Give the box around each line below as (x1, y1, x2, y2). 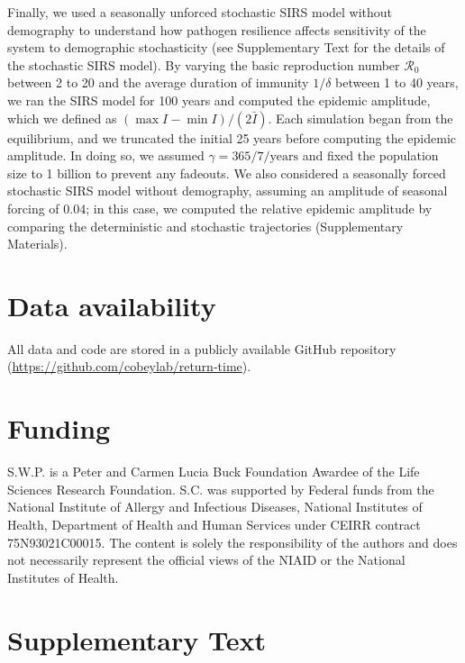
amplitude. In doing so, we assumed (7, 146, 205, 165)
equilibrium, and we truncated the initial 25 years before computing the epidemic (7, 128, 457, 147)
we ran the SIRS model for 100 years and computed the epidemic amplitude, (7, 90, 431, 109)
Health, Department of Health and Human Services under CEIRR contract (7, 514, 421, 533)
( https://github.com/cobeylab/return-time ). (7, 357, 251, 376)
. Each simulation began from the (268, 108, 453, 127)
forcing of (7, 198, 59, 217)
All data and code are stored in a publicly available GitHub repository (7, 339, 397, 358)
